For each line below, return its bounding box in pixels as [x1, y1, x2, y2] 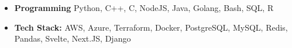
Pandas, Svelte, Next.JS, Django [14, 32, 131, 45]
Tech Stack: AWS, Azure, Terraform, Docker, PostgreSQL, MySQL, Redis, [14, 21, 288, 33]
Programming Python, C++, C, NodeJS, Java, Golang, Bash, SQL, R [14, 2, 274, 13]
